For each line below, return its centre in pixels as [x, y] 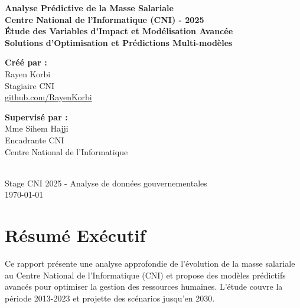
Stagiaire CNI [30, 85]
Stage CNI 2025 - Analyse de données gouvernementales [106, 183]
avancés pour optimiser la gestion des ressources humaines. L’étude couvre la [144, 286]
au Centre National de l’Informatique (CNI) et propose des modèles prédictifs [145, 275]
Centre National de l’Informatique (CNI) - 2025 [105, 19]
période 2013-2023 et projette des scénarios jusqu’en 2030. [110, 298]
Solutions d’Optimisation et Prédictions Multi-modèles [119, 42]
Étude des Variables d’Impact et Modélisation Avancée [119, 31]
